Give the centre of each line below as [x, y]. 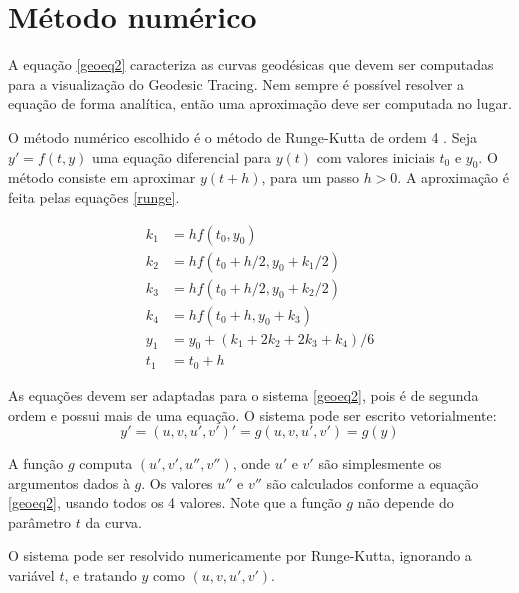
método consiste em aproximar [102, 177]
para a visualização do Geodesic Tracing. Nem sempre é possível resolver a [236, 83]
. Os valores [177, 482]
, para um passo [310, 177]
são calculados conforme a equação [372, 482]
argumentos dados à [69, 482]
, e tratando [100, 575]
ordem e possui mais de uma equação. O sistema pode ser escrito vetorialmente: [252, 414]
